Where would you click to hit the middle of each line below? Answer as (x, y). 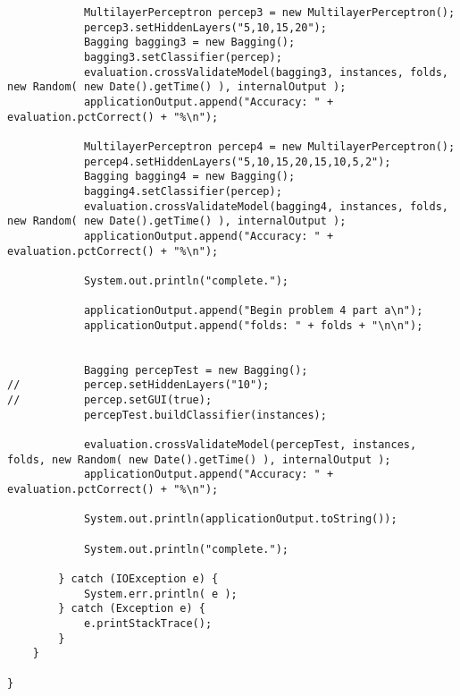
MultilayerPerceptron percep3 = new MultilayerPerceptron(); (269, 13)
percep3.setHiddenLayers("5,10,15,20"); (205, 27)
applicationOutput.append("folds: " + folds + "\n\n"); (253, 325)
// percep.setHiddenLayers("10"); (138, 385)
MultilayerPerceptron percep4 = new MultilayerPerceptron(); (269, 146)
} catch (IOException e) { (138, 578)
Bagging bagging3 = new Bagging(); (189, 42)
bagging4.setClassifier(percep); (183, 191)
